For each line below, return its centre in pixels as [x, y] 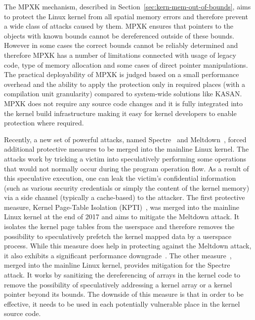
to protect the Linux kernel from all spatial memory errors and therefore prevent [126, 16]
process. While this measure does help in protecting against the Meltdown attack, [128, 246]
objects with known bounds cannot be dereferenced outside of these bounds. [119, 35]
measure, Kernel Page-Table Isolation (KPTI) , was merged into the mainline [122, 207]
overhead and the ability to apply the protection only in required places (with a [125, 84]
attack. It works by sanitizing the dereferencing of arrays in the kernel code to [122, 275]
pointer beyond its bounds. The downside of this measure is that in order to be [124, 294]
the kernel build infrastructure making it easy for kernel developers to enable [120, 113]
